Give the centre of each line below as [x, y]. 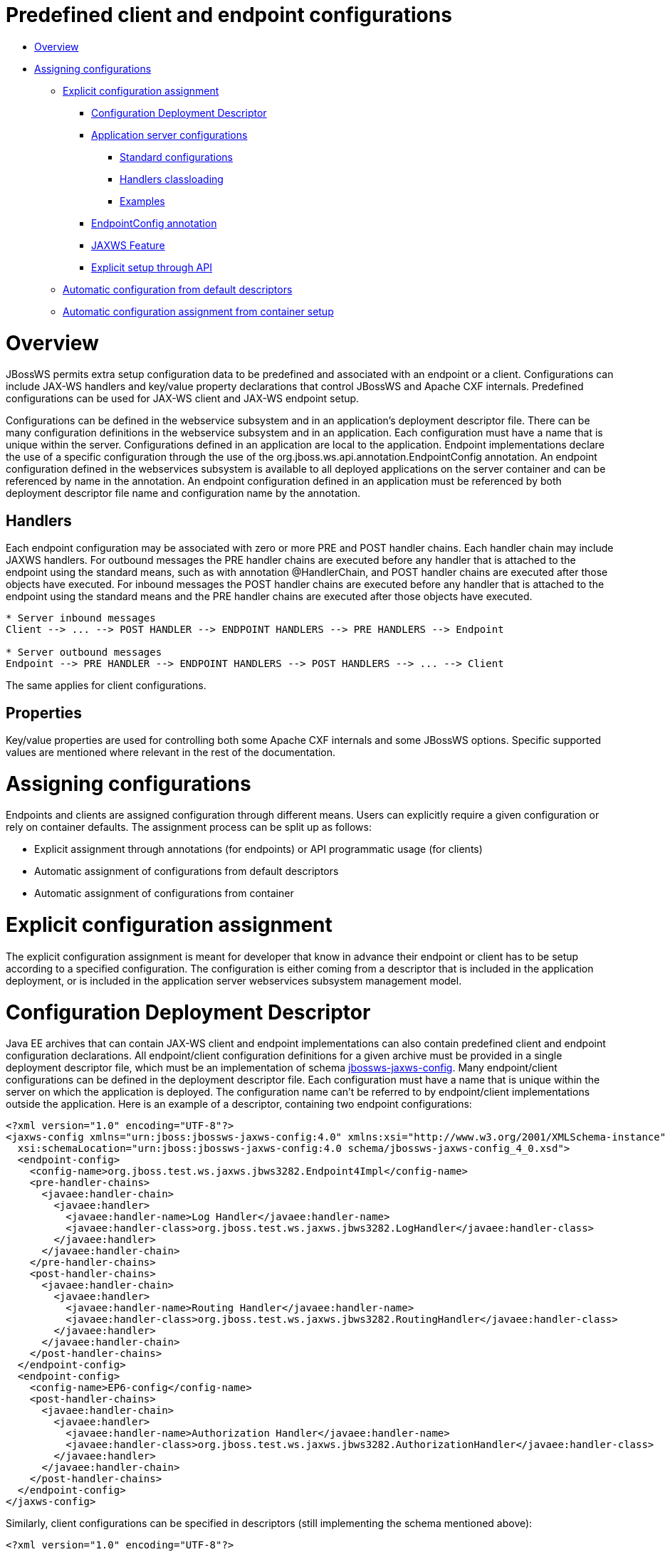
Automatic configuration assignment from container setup [198, 311]
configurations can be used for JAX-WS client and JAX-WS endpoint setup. [183, 399]
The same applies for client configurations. [106, 686]
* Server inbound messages [81, 618]
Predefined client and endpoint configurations [229, 15]
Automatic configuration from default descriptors [178, 289]
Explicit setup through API [152, 267]
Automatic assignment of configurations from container [164, 893]
